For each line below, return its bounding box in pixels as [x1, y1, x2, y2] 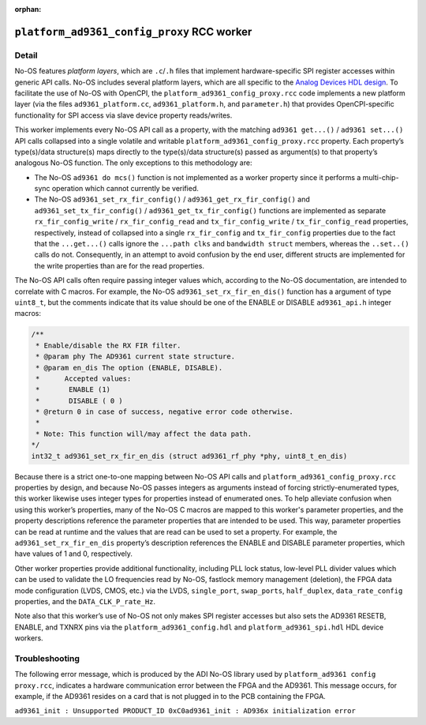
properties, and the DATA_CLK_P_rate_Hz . [14, 596, 156, 606]
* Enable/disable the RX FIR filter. [35, 340, 181, 350]
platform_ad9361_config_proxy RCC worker [14, 24, 252, 39]
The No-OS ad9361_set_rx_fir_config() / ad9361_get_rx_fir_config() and [34, 194, 311, 205]
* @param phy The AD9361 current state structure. [35, 352, 236, 361]
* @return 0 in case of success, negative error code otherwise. [35, 408, 293, 416]
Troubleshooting [14, 652, 80, 663]
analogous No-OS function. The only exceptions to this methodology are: [14, 158, 252, 167]
